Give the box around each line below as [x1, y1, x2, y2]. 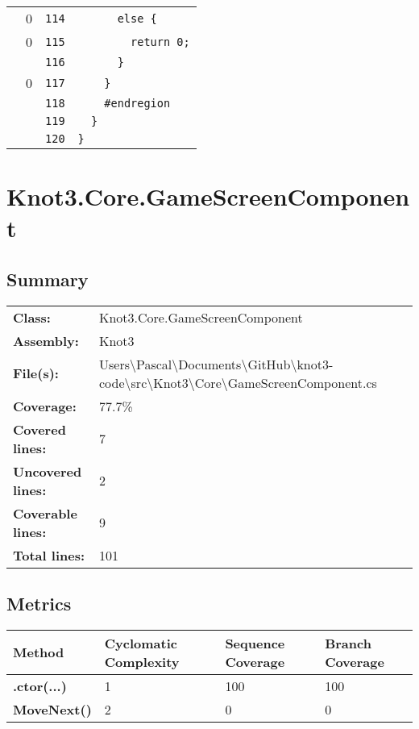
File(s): [13, 364, 59, 383]
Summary [6, 266, 89, 291]
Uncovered [13, 461, 82, 481]
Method [13, 643, 64, 662]
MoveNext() [13, 699, 92, 719]
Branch [325, 633, 371, 652]
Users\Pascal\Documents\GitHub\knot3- [99, 354, 334, 373]
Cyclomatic [104, 633, 177, 652]
